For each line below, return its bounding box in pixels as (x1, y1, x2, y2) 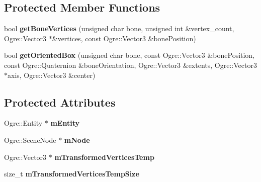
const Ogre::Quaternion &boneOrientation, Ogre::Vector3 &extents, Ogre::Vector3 (4, 59, 257, 70)
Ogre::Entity (4, 118, 43, 128)
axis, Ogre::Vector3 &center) (8, 69, 96, 80)
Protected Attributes (4, 94, 116, 110)
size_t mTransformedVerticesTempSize (4, 168, 139, 179)
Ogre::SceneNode (4, 134, 56, 145)
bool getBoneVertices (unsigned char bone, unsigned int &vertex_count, (4, 23, 234, 34)
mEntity (50, 118, 79, 128)
